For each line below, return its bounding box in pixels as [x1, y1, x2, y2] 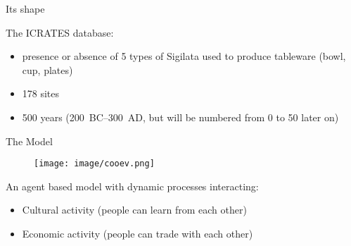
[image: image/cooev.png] [34, 159, 155, 169]
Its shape [6, 1, 45, 16]
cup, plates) [22, 62, 73, 77]
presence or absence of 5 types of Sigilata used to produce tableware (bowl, [22, 49, 346, 63]
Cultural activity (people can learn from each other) [22, 202, 247, 217]
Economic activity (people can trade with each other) [22, 226, 253, 240]
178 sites [22, 86, 60, 101]
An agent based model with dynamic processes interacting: [6, 178, 259, 193]
